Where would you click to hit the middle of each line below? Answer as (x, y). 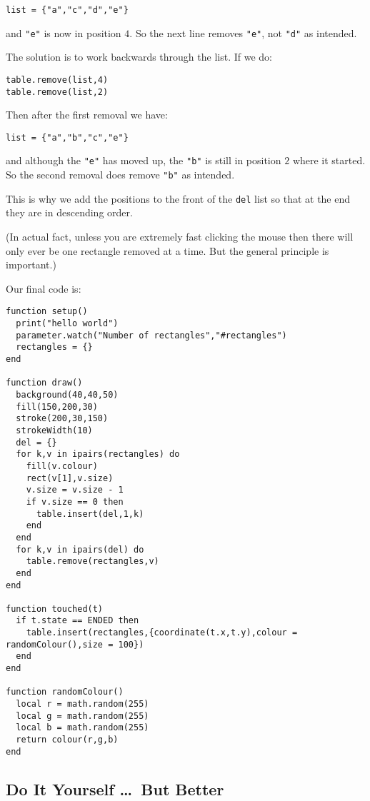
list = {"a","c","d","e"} (67, 10)
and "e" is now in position (64, 32)
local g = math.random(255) (82, 716)
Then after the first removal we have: (87, 115)
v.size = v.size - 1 (75, 490)
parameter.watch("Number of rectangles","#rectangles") (151, 335)
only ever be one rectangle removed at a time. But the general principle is (167, 250)
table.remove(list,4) (57, 80)
